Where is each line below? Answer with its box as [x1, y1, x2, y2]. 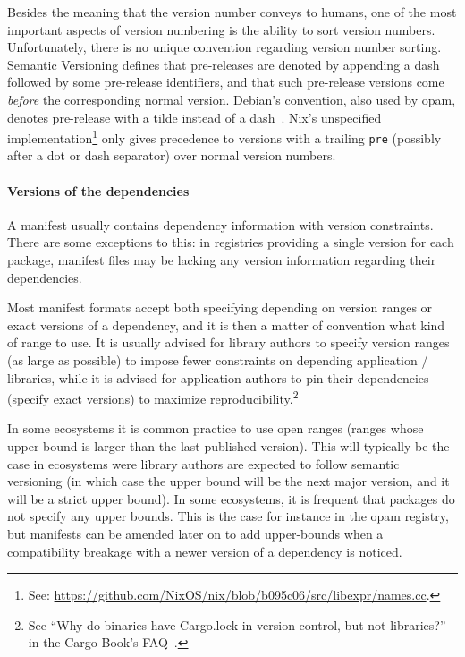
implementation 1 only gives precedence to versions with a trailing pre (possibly [7, 126, 442, 147]
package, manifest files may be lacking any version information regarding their [7, 251, 436, 269]
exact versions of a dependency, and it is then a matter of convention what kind [7, 315, 445, 334]
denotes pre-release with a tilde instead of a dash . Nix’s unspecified [7, 107, 382, 126]
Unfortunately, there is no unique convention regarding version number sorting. [7, 38, 442, 56]
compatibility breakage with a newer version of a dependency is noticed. [7, 542, 402, 560]
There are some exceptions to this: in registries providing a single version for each [7, 233, 454, 252]
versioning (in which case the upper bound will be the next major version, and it [7, 472, 450, 491]
